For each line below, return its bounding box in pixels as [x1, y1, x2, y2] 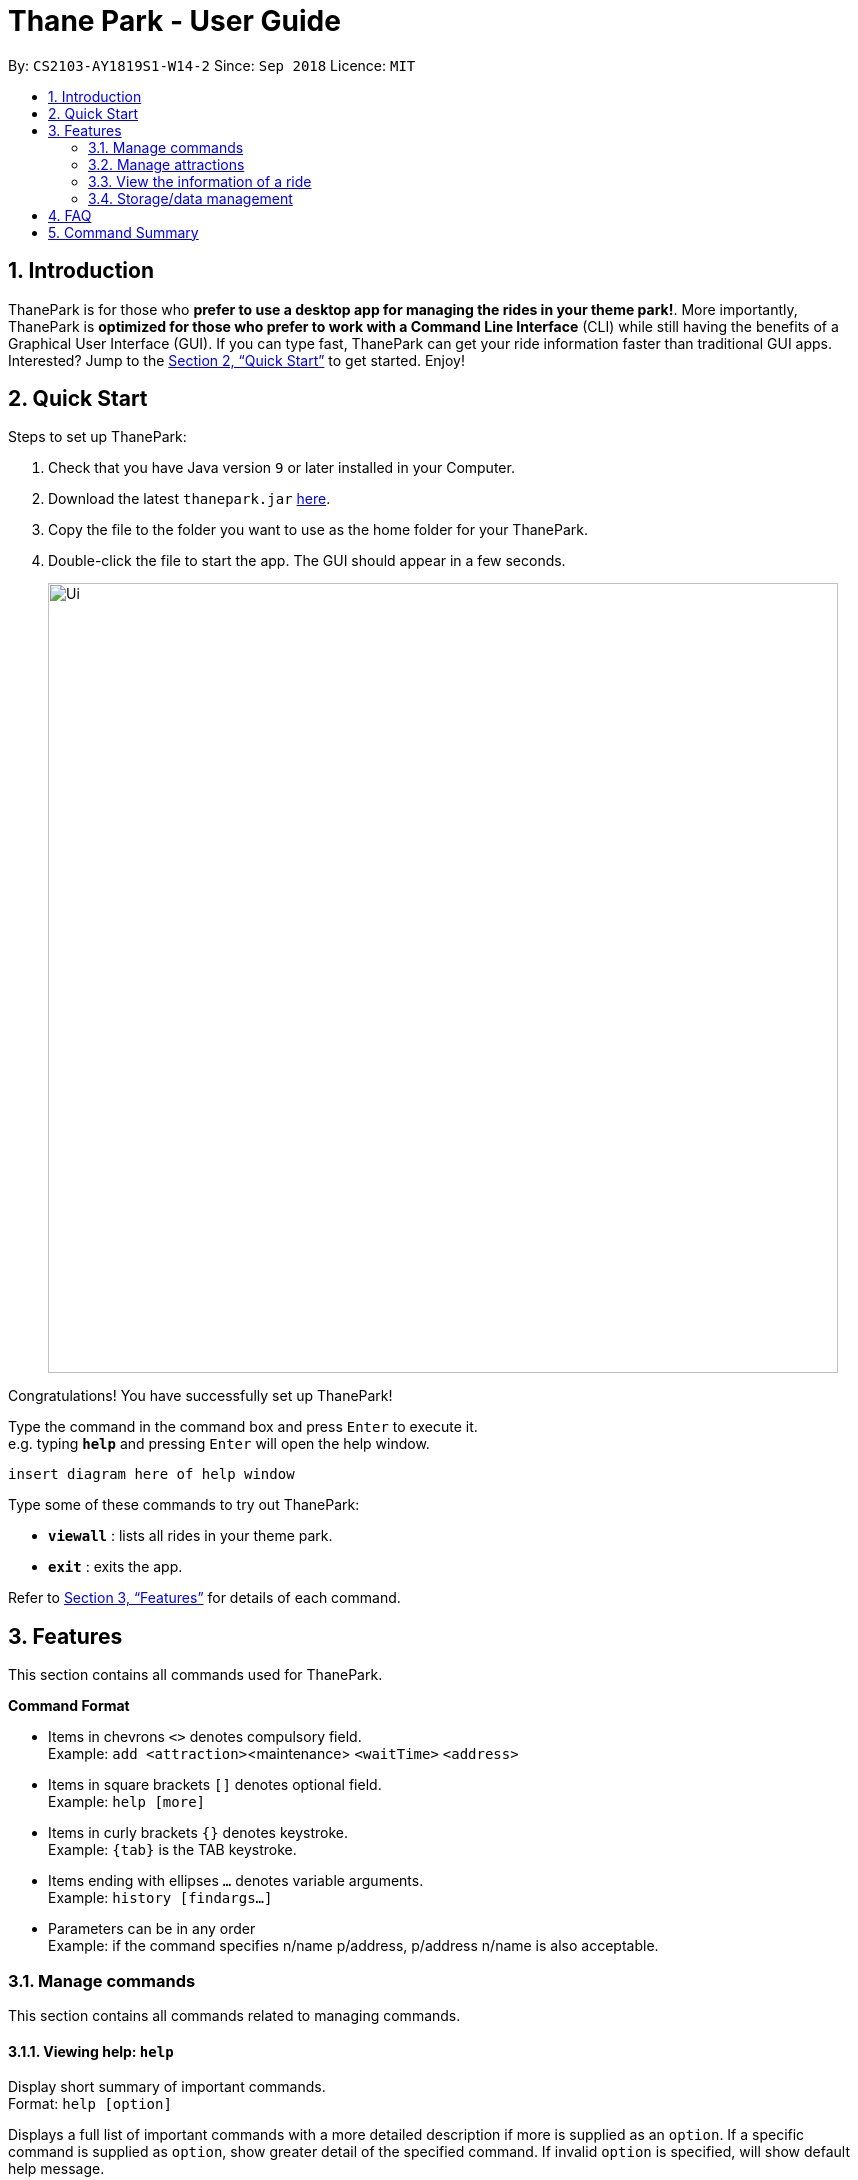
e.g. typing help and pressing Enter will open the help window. [8, 1435, 430, 1453]
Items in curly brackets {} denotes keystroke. [48, 1824, 349, 1842]
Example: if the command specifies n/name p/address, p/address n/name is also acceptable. [48, 1937, 659, 1955]
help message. [8, 2160, 105, 2178]
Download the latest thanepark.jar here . [48, 490, 331, 508]
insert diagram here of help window [8, 1466, 295, 1483]
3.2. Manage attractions [88, 155, 245, 173]
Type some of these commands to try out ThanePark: [8, 1496, 360, 1514]
